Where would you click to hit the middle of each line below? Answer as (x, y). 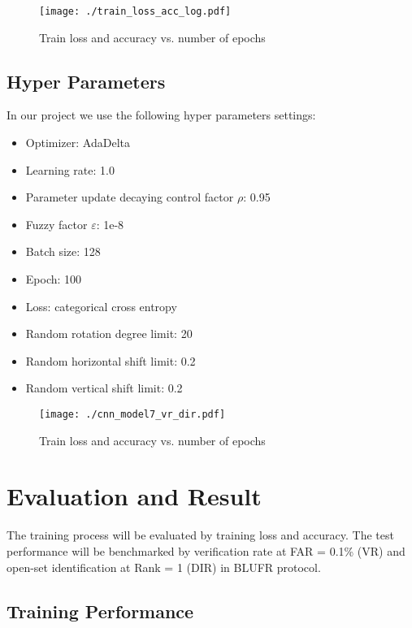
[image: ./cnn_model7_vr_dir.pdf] (132, 414)
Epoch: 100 (54, 279)
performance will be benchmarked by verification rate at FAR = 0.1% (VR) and (206, 550)
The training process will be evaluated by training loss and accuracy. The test (200, 535)
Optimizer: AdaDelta (78, 143)
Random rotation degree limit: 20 (109, 333)
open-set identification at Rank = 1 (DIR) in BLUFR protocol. (164, 567)
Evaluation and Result (134, 496)
